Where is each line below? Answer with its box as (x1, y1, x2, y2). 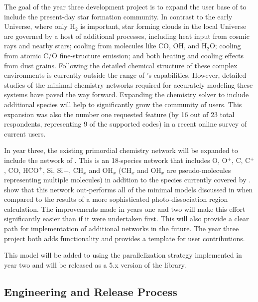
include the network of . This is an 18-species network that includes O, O (4, 154, 228, 165)
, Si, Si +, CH (43, 164, 84, 175)
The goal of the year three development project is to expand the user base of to (4, 1, 247, 11)
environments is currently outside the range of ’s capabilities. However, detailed (4, 70, 247, 80)
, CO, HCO (4, 164, 39, 175)
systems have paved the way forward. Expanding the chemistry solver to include (4, 89, 249, 100)
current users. (4, 128, 46, 139)
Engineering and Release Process (4, 284, 177, 299)
